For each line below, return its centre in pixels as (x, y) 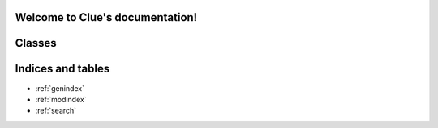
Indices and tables (62, 69)
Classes (36, 43)
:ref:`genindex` (60, 88)
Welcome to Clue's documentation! (106, 17)
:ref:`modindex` (61, 99)
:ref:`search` (56, 111)
